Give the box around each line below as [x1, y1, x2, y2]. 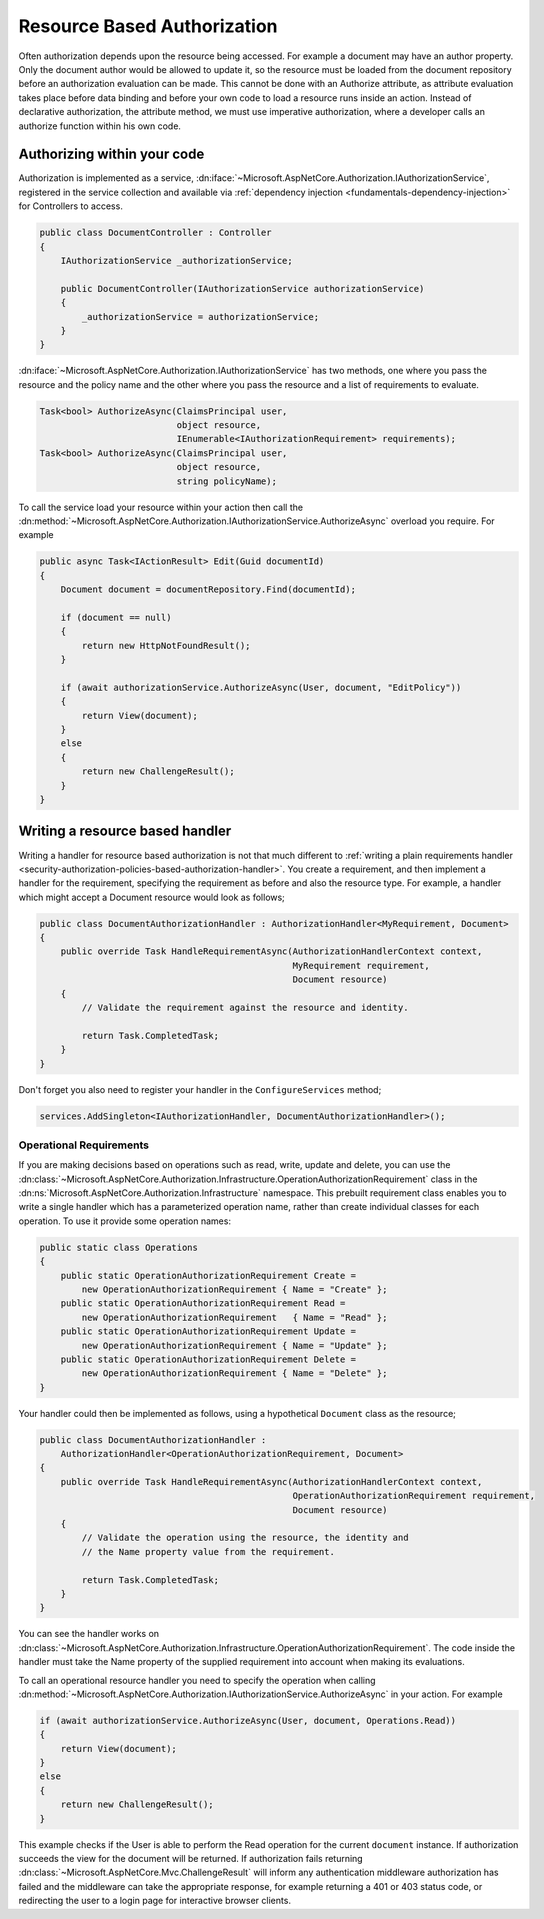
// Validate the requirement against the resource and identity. [81, 1002, 409, 1013]
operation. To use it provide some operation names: [18, 1215, 232, 1227]
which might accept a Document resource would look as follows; [18, 891, 285, 903]
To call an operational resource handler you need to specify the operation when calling [18, 1674, 376, 1686]
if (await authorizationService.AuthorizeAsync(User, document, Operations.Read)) [39, 1715, 457, 1726]
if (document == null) [60, 611, 172, 623]
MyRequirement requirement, [292, 960, 430, 971]
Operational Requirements [18, 1138, 150, 1152]
